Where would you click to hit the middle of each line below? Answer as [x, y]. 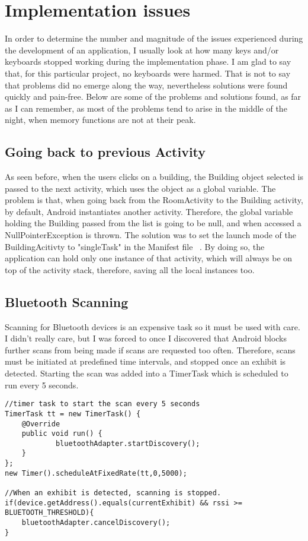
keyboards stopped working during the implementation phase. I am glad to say [148, 61]
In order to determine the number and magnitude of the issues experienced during [154, 38]
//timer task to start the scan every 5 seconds [102, 404]
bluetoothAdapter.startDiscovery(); [128, 443]
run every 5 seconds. [42, 385]
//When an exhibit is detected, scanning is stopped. [113, 493]
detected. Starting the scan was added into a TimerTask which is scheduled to [147, 373]
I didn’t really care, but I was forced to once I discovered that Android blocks [146, 338]
